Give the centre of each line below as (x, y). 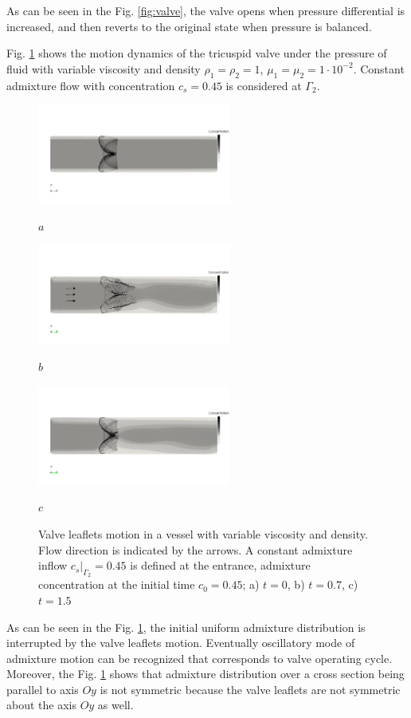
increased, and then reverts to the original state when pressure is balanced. (189, 26)
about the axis (41, 705)
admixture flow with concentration (91, 85)
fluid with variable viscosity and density (104, 68)
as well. (115, 705)
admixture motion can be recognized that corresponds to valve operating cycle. (200, 658)
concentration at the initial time (117, 584)
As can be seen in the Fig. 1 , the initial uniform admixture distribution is (186, 627)
